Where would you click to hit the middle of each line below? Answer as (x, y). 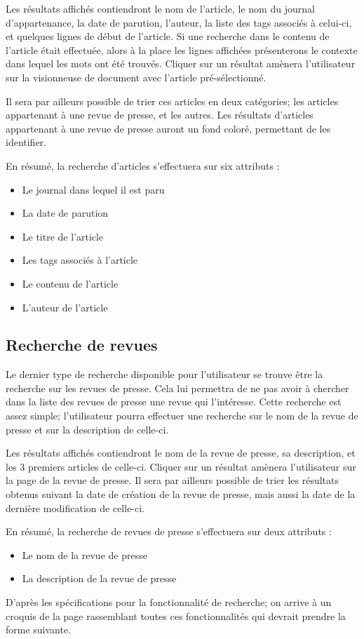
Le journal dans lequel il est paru (93, 189)
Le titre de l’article (63, 236)
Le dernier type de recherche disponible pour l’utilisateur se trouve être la (164, 374)
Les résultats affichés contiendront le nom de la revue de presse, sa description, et (181, 453)
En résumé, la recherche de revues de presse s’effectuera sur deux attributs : (169, 531)
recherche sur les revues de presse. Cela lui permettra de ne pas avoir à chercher (177, 388)
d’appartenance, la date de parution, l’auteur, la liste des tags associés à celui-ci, (179, 22)
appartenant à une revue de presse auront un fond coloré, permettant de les (168, 128)
